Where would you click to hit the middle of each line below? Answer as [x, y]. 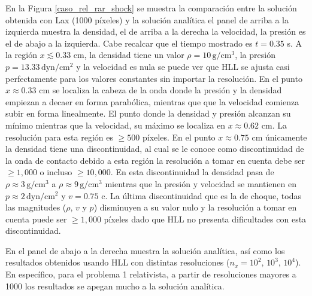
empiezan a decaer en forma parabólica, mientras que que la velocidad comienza [152, 101]
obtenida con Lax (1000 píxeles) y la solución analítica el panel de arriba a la [147, 19]
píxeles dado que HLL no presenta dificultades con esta [205, 219]
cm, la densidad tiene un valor [129, 55]
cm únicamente [279, 137]
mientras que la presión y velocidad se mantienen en [201, 183]
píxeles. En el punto [179, 137]
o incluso [56, 172]
